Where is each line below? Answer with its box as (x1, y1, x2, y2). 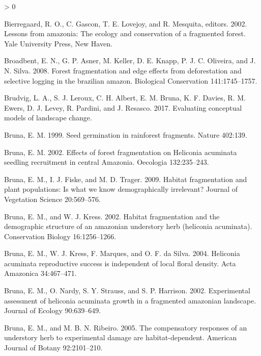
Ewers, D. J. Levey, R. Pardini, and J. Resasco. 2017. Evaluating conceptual (4, 102, 242, 113)
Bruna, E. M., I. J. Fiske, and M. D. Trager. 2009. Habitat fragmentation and (4, 173, 247, 184)
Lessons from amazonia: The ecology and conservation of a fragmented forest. (4, 28, 246, 39)
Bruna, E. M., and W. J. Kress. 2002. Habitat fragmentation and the (4, 211, 220, 221)
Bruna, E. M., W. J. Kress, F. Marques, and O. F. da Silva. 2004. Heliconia (4, 248, 240, 259)
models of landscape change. (4, 112, 92, 123)
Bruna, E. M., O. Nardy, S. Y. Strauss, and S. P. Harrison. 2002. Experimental (4, 285, 250, 296)
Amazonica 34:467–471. (4, 268, 77, 278)
